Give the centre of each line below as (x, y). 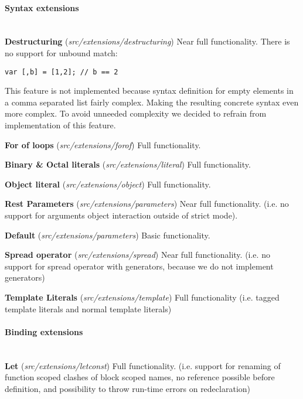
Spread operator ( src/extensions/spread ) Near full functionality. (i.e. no (137, 255)
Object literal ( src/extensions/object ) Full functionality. (108, 184)
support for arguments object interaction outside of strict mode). (121, 215)
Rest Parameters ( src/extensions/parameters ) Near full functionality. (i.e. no (147, 204)
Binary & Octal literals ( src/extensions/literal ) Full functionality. (128, 164)
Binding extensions (44, 331)
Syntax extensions (42, 7)
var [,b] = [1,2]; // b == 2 (62, 72)
